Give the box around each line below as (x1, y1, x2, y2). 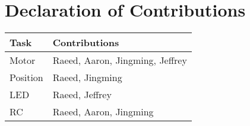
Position (10, 70, 43, 85)
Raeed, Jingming (52, 70, 122, 85)
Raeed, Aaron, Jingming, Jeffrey (52, 53, 187, 67)
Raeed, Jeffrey (52, 88, 112, 102)
